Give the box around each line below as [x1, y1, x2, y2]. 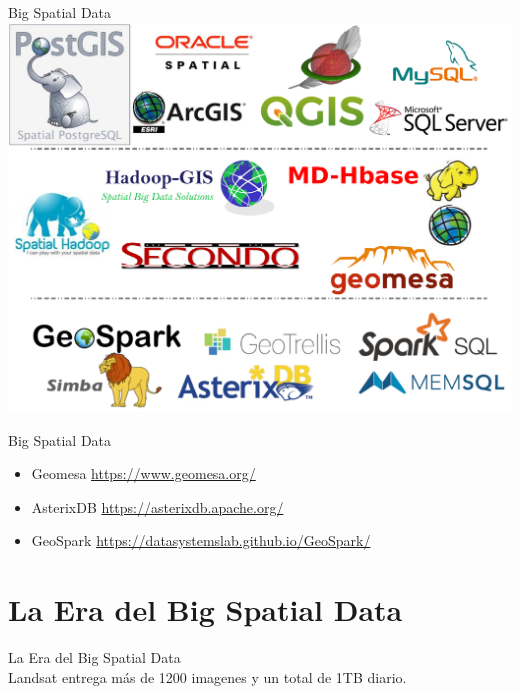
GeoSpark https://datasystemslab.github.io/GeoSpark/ [31, 530, 371, 551]
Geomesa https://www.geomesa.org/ [31, 463, 256, 484]
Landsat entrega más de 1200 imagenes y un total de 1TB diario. [8, 666, 407, 687]
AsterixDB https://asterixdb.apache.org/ [31, 496, 284, 517]
